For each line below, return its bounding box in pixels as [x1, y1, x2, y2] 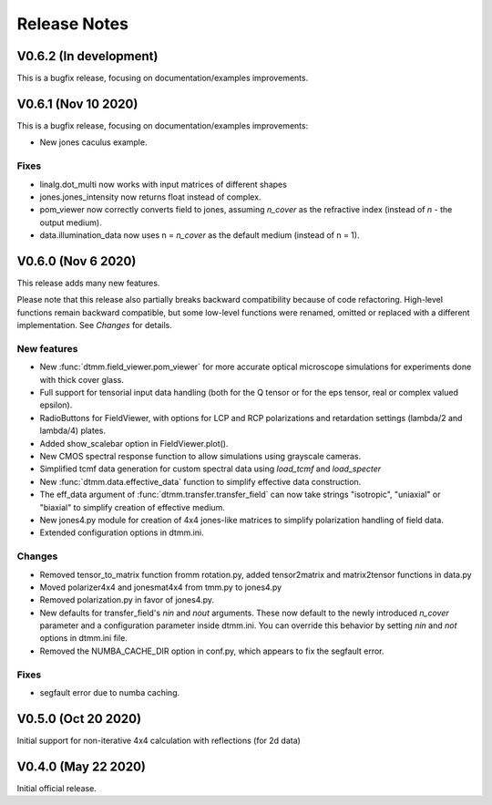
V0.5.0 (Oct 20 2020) [16, 711, 141, 727]
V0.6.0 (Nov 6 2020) [16, 253, 137, 269]
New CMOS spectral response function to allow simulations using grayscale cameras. [39, 451, 362, 462]
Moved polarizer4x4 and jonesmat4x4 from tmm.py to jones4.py [39, 582, 282, 593]
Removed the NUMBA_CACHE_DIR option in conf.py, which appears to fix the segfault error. [39, 645, 384, 656]
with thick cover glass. [39, 374, 125, 385]
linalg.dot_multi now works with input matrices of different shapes [39, 179, 287, 190]
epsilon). [39, 399, 73, 410]
